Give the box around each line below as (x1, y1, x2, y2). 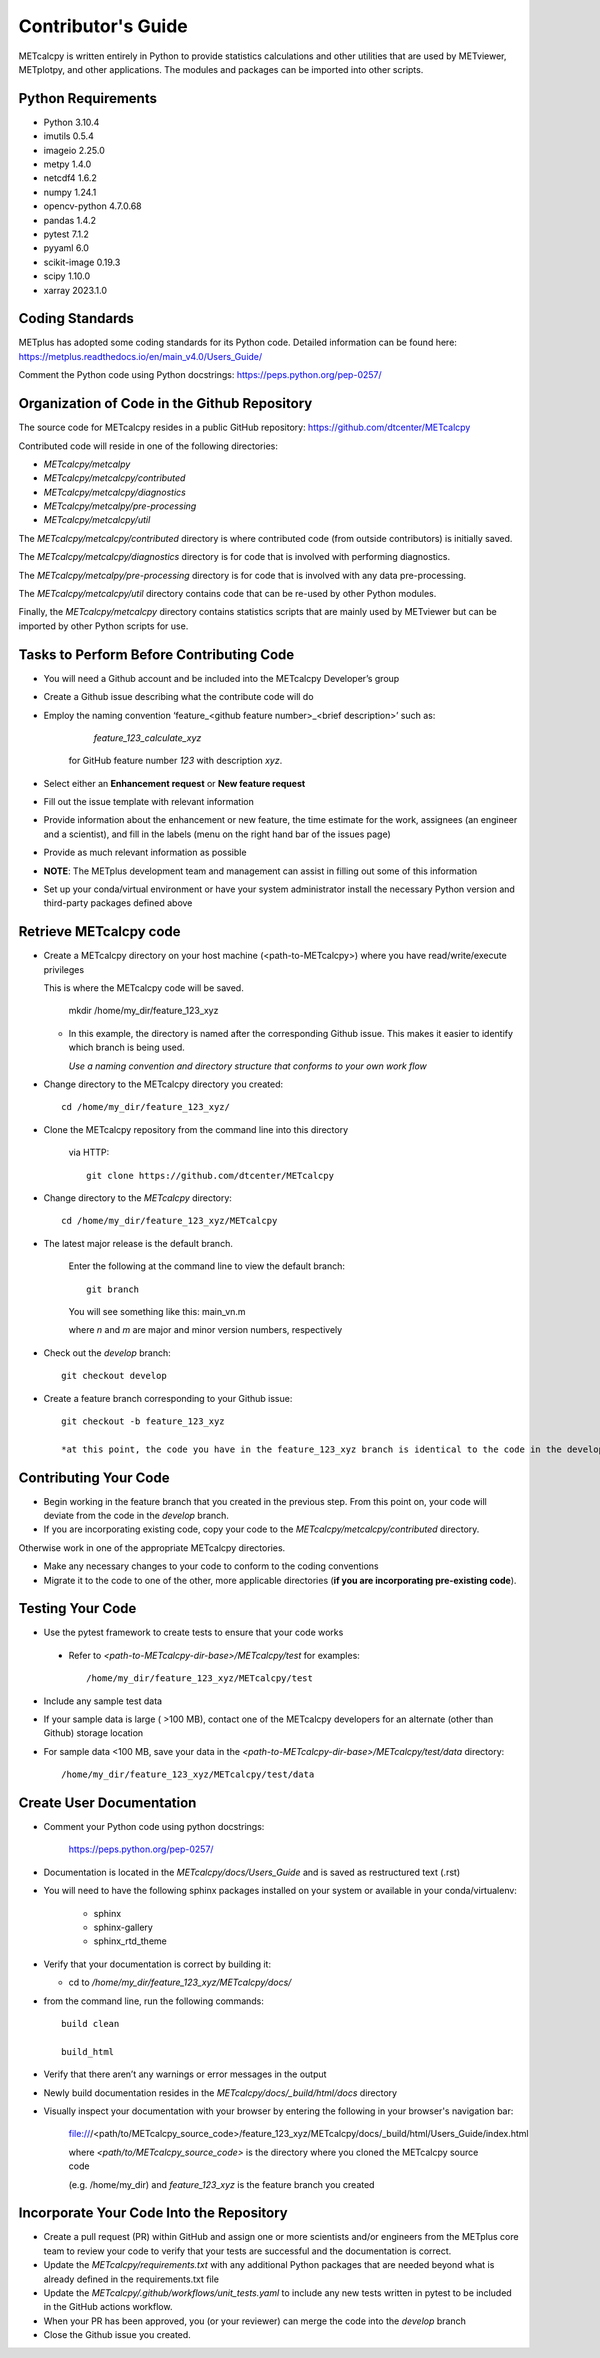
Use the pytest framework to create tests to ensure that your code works (43, 1626, 344, 1639)
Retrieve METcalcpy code (18, 923, 181, 940)
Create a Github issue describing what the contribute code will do (43, 691, 314, 703)
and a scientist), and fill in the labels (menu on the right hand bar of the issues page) (43, 828, 392, 840)
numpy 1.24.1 (43, 186, 97, 198)
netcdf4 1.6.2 (43, 172, 97, 184)
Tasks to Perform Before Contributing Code (18, 646, 295, 663)
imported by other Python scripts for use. (18, 620, 189, 632)
